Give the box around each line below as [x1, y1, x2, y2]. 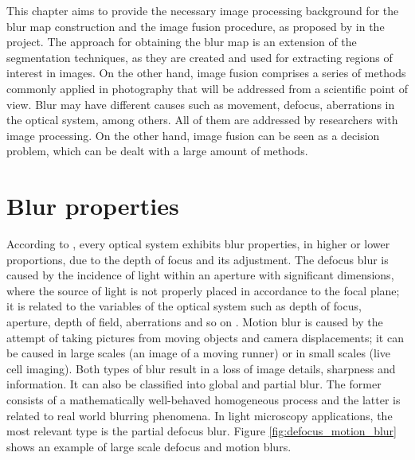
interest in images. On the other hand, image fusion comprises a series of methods [6, 64, 406, 81]
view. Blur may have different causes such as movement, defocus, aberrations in [6, 96, 395, 112]
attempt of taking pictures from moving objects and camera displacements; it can [6, 329, 404, 345]
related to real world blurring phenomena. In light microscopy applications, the [6, 407, 393, 423]
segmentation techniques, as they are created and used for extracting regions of [6, 49, 393, 65]
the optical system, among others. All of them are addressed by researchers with [6, 111, 398, 128]
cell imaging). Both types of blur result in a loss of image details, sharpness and [6, 360, 396, 376]
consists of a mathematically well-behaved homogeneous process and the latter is [6, 392, 401, 407]
